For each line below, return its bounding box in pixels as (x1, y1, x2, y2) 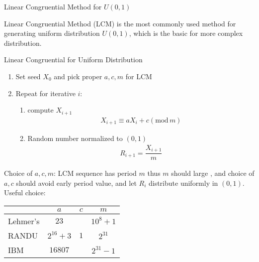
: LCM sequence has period (54, 168, 137, 178)
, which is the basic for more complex (129, 28, 243, 38)
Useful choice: (4, 187, 46, 198)
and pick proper (54, 71, 102, 81)
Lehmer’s (8, 215, 40, 227)
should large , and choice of (171, 168, 255, 178)
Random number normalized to (27, 133, 123, 143)
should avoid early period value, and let (16, 177, 137, 188)
